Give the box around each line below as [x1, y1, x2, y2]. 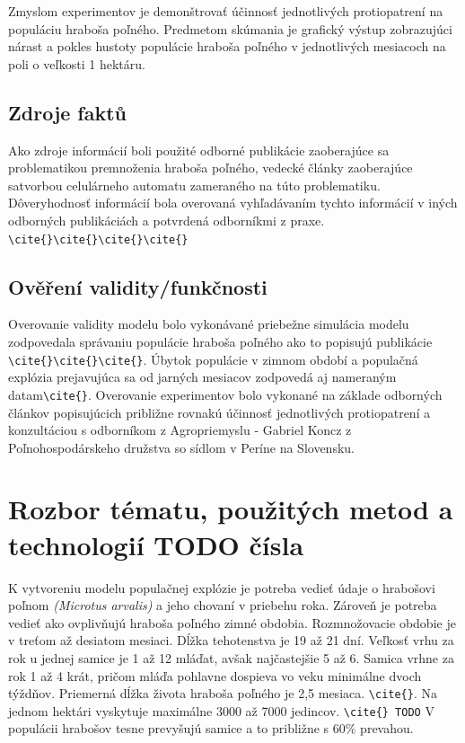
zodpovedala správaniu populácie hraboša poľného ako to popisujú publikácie [8, 332, 433, 350]
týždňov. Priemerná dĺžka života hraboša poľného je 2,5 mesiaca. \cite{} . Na [8, 684, 437, 703]
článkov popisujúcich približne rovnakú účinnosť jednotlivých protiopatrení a [8, 402, 431, 421]
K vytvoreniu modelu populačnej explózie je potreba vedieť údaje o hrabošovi [8, 578, 435, 597]
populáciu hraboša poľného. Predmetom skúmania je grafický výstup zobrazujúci [8, 19, 452, 38]
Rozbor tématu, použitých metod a [8, 491, 453, 527]
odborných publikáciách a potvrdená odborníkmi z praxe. [8, 210, 325, 229]
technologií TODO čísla [8, 526, 304, 562]
